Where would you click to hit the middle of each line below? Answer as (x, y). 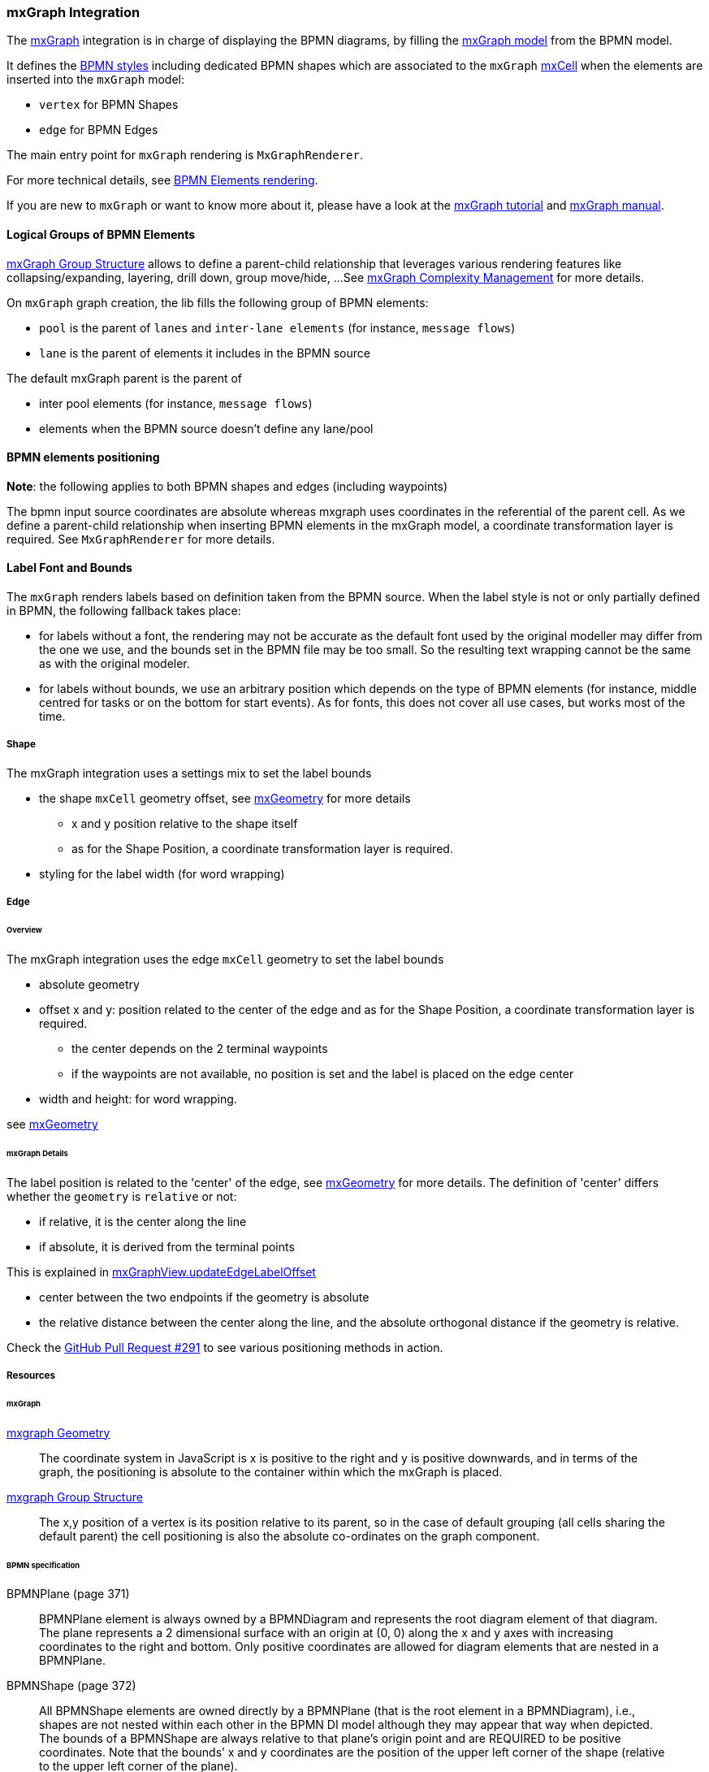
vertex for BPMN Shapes (109, 105)
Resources (31, 1375)
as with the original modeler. (115, 664)
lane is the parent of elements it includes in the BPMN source (205, 353)
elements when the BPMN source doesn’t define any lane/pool (206, 428)
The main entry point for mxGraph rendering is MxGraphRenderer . (185, 155)
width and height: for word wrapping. (138, 1098)
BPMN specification (43, 1565)
